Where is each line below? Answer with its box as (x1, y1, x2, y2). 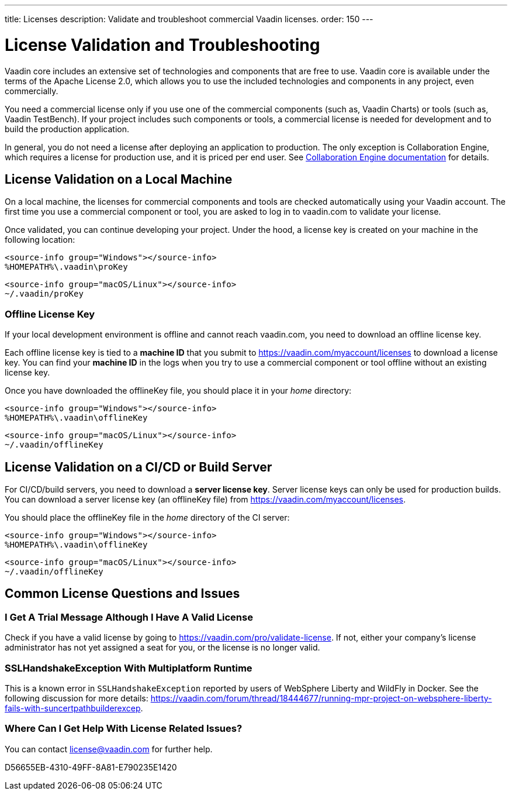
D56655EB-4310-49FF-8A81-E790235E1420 (5, 762, 177, 772)
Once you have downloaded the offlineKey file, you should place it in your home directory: (5, 386, 352, 396)
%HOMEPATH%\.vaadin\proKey (5, 262, 128, 272)
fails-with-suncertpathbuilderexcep (5, 703, 141, 713)
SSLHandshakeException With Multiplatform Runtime (5, 662, 252, 674)
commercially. (5, 85, 58, 96)
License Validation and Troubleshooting (5, 35, 320, 55)
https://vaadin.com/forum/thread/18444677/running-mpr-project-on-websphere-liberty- (150, 693, 492, 703)
